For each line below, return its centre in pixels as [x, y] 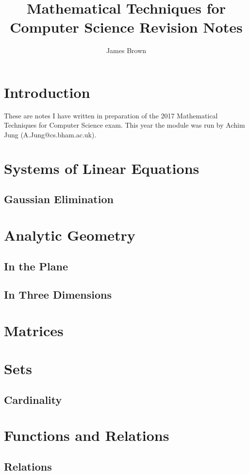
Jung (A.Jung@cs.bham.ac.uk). [50, 135]
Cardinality [33, 399]
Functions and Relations [87, 435]
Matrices [34, 330]
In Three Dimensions [58, 294]
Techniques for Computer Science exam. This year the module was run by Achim [124, 125]
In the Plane [36, 266]
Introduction [47, 92]
